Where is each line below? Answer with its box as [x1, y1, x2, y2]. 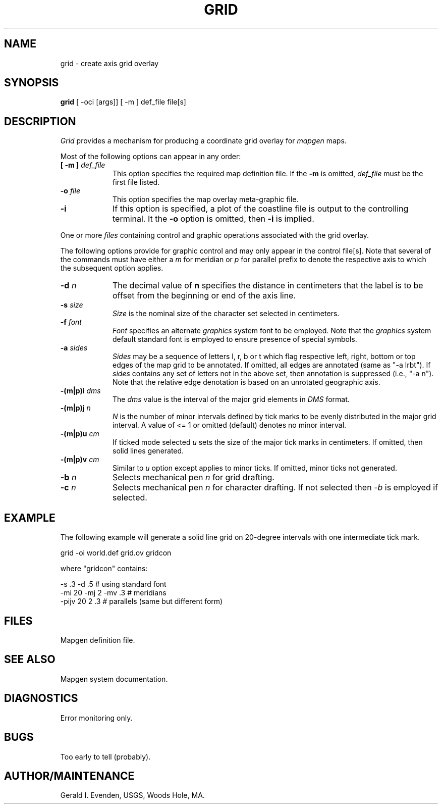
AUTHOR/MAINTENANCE [4, 769, 135, 782]
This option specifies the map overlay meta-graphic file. [113, 195, 299, 204]
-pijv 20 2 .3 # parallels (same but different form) [60, 597, 223, 606]
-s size [60, 300, 83, 310]
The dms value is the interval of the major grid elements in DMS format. [113, 395, 350, 404]
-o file [60, 186, 80, 195]
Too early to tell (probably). [60, 752, 151, 761]
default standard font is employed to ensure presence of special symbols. [113, 335, 357, 344]
